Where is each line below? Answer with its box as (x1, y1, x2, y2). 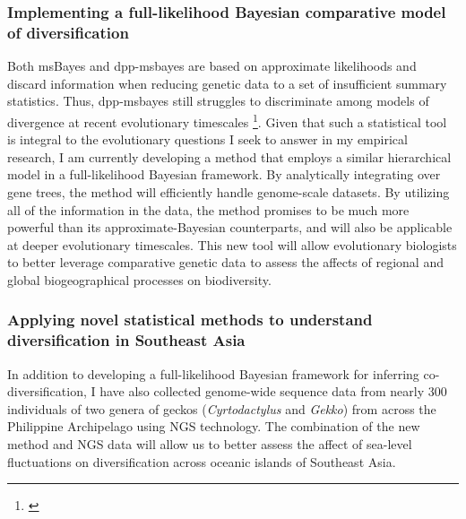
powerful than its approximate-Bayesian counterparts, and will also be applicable (7, 218, 453, 237)
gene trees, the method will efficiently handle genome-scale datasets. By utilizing (7, 182, 450, 201)
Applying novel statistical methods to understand (7, 308, 373, 331)
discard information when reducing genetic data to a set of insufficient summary (7, 74, 447, 92)
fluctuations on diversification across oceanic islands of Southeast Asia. (7, 452, 396, 471)
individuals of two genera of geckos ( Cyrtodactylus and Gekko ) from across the (7, 399, 436, 418)
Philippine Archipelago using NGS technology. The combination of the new (7, 417, 420, 436)
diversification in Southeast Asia (7, 329, 246, 351)
